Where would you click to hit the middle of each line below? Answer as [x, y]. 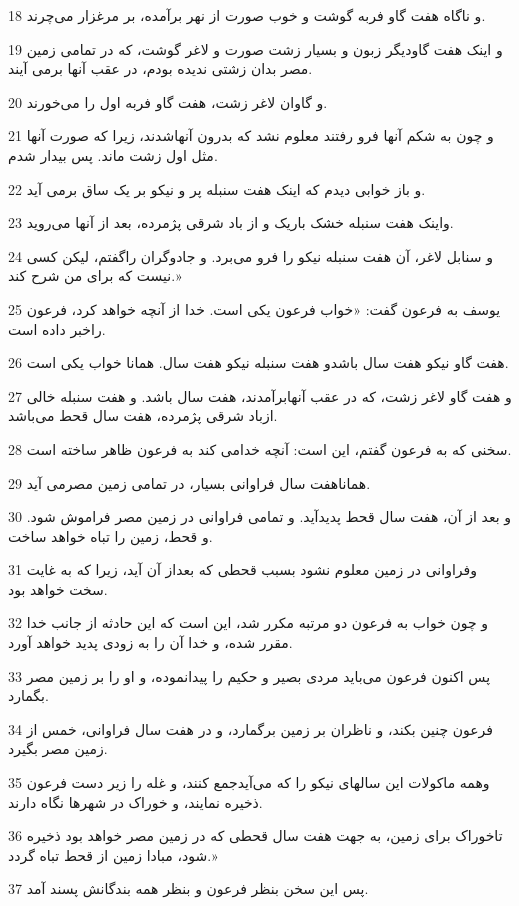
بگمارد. [28, 695]
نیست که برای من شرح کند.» [95, 275]
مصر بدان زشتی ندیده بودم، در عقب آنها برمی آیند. [160, 68]
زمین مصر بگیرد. [58, 748]
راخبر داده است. [57, 328]
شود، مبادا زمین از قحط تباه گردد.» [113, 854]
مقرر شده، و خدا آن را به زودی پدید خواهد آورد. [150, 642]
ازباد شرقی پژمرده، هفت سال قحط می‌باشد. [143, 415]
